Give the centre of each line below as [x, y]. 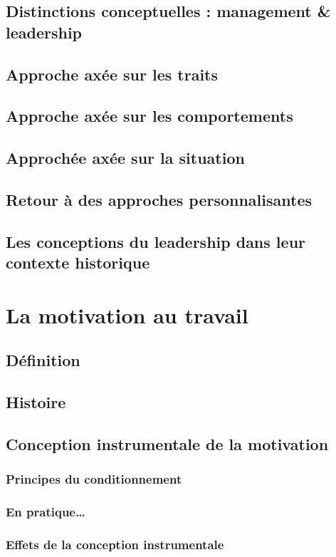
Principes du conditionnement [94, 479]
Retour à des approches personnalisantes [159, 199]
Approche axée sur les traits [112, 74]
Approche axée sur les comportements [149, 116]
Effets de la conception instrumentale [115, 544]
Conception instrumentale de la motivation [167, 443]
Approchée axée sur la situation [125, 158]
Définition [43, 360]
